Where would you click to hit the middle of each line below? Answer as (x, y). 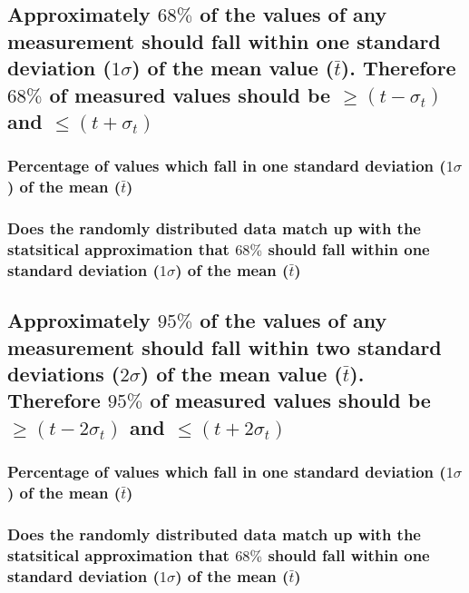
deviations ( (64, 373)
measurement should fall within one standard (224, 40)
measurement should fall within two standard (225, 346)
